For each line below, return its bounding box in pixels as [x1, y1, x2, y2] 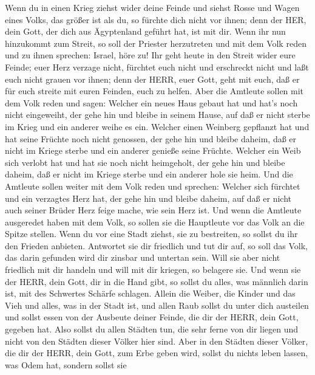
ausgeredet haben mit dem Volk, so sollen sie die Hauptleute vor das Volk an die [5, 215, 305, 228]
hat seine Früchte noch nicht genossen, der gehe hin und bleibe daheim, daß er [5, 132, 297, 145]
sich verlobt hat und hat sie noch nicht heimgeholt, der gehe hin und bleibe [5, 156, 285, 168]
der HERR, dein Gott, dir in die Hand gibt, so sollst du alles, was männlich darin [5, 275, 308, 287]
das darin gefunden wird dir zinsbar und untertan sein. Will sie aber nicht [5, 251, 280, 264]
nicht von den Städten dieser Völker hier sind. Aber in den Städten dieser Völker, [5, 334, 308, 347]
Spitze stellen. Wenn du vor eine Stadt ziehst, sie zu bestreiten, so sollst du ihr [5, 227, 298, 240]
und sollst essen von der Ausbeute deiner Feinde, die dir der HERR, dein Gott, [5, 311, 299, 323]
